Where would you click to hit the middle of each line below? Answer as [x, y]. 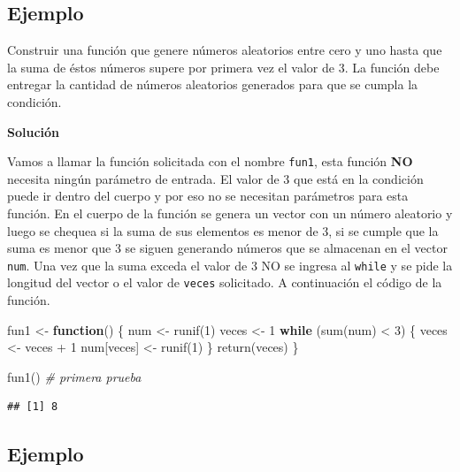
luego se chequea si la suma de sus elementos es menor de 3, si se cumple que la [223, 230]
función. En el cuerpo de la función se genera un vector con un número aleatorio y [230, 213]
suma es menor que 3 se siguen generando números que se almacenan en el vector [227, 248]
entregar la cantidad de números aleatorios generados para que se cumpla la [213, 84]
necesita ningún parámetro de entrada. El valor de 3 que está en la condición [215, 178]
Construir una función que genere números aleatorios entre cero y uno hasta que [225, 50]
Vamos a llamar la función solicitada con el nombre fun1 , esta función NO [210, 161]
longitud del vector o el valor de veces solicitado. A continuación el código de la [225, 282]
